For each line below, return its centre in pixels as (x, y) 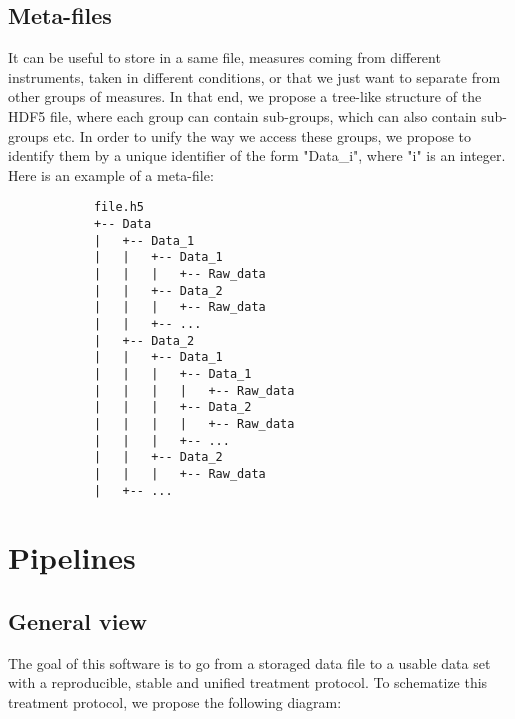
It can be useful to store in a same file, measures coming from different (224, 57)
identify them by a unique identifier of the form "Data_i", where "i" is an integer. (257, 155)
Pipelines (72, 557)
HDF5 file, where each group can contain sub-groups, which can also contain (242, 115)
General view (77, 620)
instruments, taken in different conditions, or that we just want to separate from (254, 76)
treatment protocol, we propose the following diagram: (175, 701)
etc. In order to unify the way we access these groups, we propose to (262, 135)
